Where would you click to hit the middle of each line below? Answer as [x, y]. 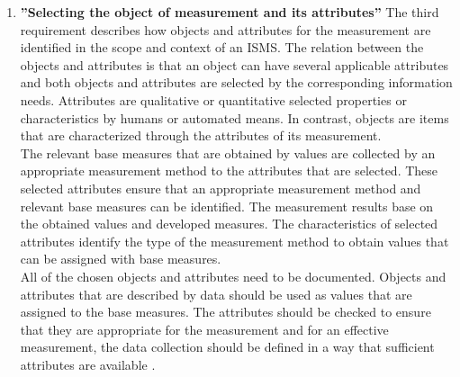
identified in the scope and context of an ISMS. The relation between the [222, 47]
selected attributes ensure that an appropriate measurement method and [221, 188]
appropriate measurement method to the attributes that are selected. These [229, 171]
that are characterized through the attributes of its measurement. [201, 135]
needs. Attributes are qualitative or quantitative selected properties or [213, 99]
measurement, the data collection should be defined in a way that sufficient [227, 347]
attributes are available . [88, 364]
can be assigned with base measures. [121, 259]
